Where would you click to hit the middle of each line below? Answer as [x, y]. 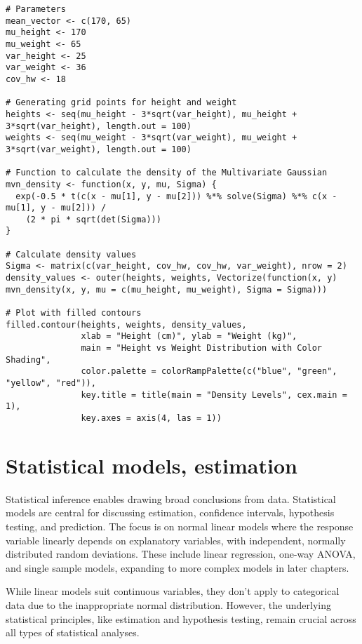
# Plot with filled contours [74, 313]
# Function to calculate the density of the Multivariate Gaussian [167, 173]
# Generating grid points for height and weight [121, 103]
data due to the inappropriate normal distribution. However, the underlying [168, 604]
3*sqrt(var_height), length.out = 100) [99, 126]
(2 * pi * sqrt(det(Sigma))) [93, 219]
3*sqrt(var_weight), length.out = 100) [99, 149]
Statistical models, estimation [152, 465]
